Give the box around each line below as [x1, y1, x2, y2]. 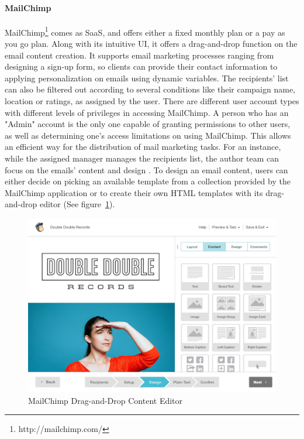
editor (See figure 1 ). [39, 198, 115, 210]
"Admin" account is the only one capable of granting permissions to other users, [5, 118, 291, 130]
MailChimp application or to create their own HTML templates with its [5, 186, 263, 198]
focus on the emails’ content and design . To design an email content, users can [5, 163, 288, 176]
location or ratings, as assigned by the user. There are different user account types [5, 95, 299, 107]
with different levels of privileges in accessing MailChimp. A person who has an [5, 106, 289, 118]
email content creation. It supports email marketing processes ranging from [5, 49, 274, 61]
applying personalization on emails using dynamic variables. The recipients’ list [5, 71, 289, 84]
